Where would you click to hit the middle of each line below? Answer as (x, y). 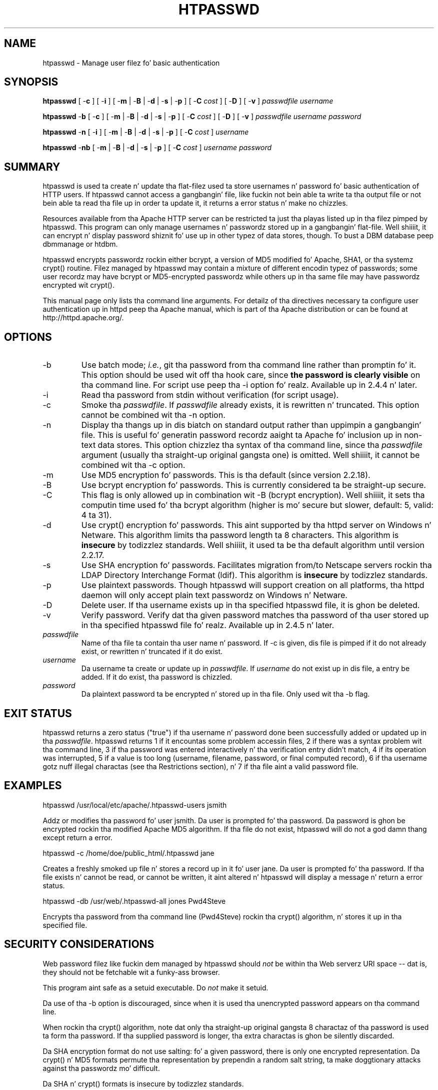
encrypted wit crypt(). (78, 285)
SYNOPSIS (31, 82)
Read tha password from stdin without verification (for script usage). (210, 395)
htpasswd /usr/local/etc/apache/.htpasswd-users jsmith (135, 805)
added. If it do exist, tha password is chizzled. (157, 677)
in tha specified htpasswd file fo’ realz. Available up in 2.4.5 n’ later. (208, 625)
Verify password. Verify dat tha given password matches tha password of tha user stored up (255, 615)
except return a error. (77, 837)
